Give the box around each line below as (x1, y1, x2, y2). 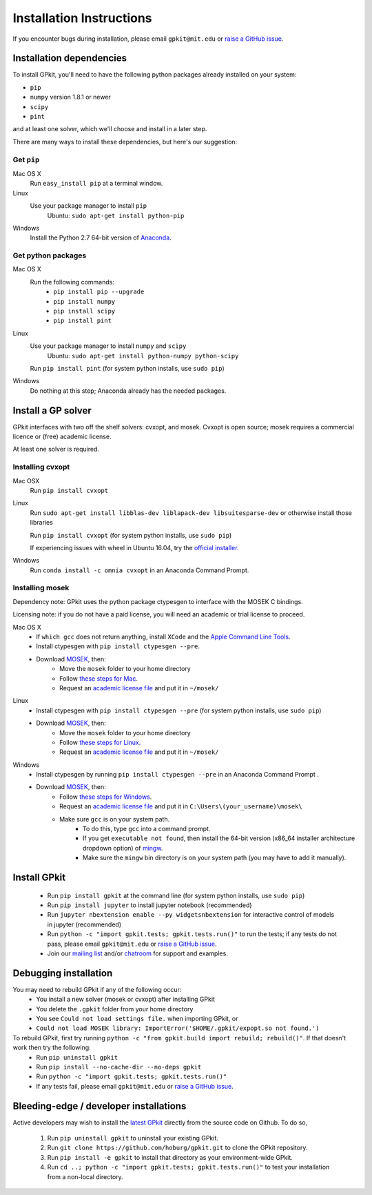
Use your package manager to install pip (30, 202, 147, 210)
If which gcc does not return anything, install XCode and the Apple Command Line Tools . (36, 632, 291, 641)
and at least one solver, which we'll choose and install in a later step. (12, 125, 207, 133)
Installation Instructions (12, 10, 152, 26)
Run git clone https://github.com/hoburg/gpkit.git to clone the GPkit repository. (47, 1143, 308, 1152)
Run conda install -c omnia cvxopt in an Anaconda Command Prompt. (30, 566, 249, 574)
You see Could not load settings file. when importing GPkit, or (36, 1015, 238, 1023)
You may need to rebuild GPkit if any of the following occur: (12, 985, 182, 993)
